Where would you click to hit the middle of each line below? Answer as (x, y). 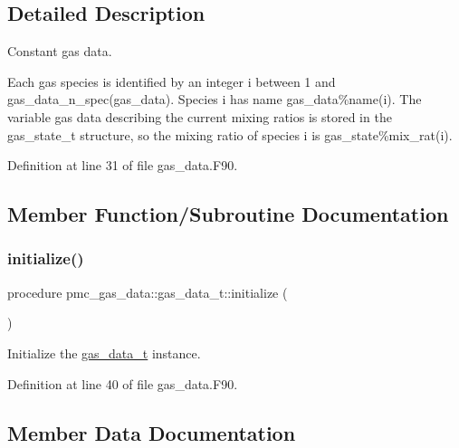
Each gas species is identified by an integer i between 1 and (172, 81)
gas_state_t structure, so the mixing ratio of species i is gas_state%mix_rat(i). (230, 134)
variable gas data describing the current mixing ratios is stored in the (200, 116)
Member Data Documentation (152, 432)
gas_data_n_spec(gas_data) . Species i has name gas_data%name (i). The (215, 99)
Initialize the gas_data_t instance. (104, 353)
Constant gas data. (60, 51)
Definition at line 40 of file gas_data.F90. (123, 383)
